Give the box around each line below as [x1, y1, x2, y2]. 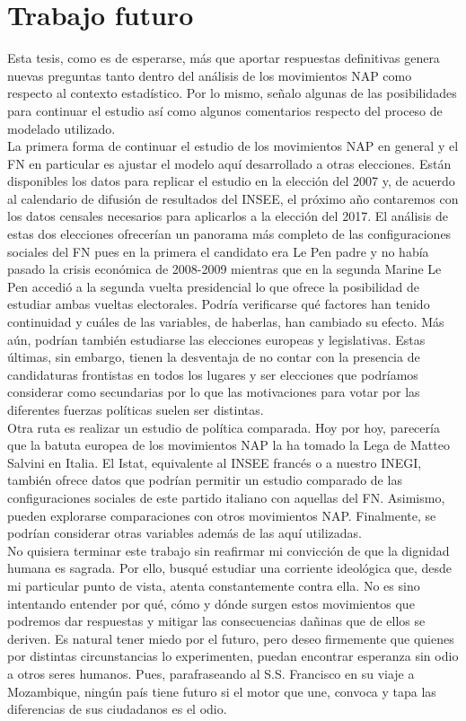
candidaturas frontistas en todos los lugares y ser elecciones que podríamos [7, 365, 418, 383]
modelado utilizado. [7, 119, 116, 137]
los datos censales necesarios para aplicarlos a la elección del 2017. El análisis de [7, 207, 448, 225]
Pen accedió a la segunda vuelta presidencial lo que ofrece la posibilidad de [7, 277, 420, 295]
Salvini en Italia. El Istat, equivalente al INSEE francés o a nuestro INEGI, [7, 453, 422, 471]
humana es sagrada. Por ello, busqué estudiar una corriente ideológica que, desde [7, 558, 453, 577]
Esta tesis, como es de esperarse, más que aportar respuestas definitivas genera [7, 48, 440, 67]
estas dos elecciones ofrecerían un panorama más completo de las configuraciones [7, 224, 452, 243]
